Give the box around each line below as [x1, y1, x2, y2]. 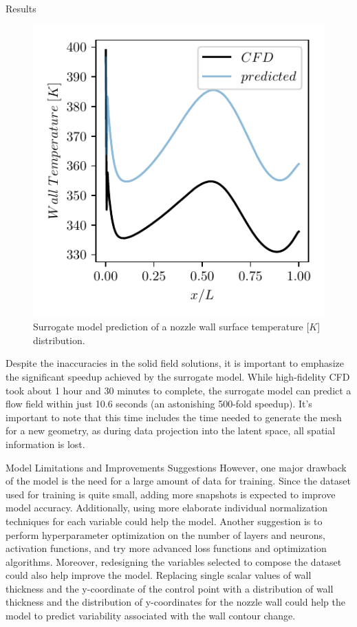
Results [6, 1, 36, 15]
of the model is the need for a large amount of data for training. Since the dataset [6, 474, 351, 488]
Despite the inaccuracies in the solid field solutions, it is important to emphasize [6, 356, 344, 370]
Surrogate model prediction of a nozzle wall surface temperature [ [33, 319, 310, 334]
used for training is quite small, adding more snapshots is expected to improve [6, 487, 336, 501]
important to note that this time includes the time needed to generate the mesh [6, 410, 342, 424]
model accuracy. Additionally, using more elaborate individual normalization [6, 500, 328, 515]
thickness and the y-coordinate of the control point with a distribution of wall [6, 581, 334, 595]
